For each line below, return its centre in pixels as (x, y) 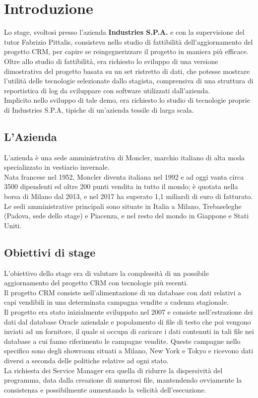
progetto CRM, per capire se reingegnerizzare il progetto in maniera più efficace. (126, 51)
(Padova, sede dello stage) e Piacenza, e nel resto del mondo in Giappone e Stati (127, 216)
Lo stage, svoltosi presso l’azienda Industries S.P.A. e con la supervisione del (124, 32)
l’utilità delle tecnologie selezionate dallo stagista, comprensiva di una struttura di (129, 81)
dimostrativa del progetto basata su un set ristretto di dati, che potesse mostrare (127, 71)
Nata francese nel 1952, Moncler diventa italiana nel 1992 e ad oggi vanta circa (124, 176)
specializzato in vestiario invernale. (57, 167)
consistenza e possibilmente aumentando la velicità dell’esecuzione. (105, 389)
